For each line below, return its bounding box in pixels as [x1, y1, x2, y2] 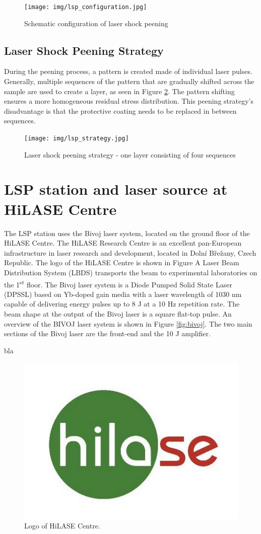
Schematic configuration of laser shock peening [24, 18, 168, 28]
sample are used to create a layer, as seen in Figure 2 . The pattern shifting [4, 86, 235, 96]
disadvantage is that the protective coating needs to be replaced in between [4, 105, 237, 116]
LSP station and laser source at [4, 179, 228, 199]
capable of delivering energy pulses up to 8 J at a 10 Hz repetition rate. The [4, 298, 240, 309]
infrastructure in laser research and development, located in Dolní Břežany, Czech [4, 247, 256, 258]
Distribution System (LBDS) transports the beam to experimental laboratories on [4, 267, 257, 277]
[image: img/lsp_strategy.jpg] [24, 135, 129, 142]
